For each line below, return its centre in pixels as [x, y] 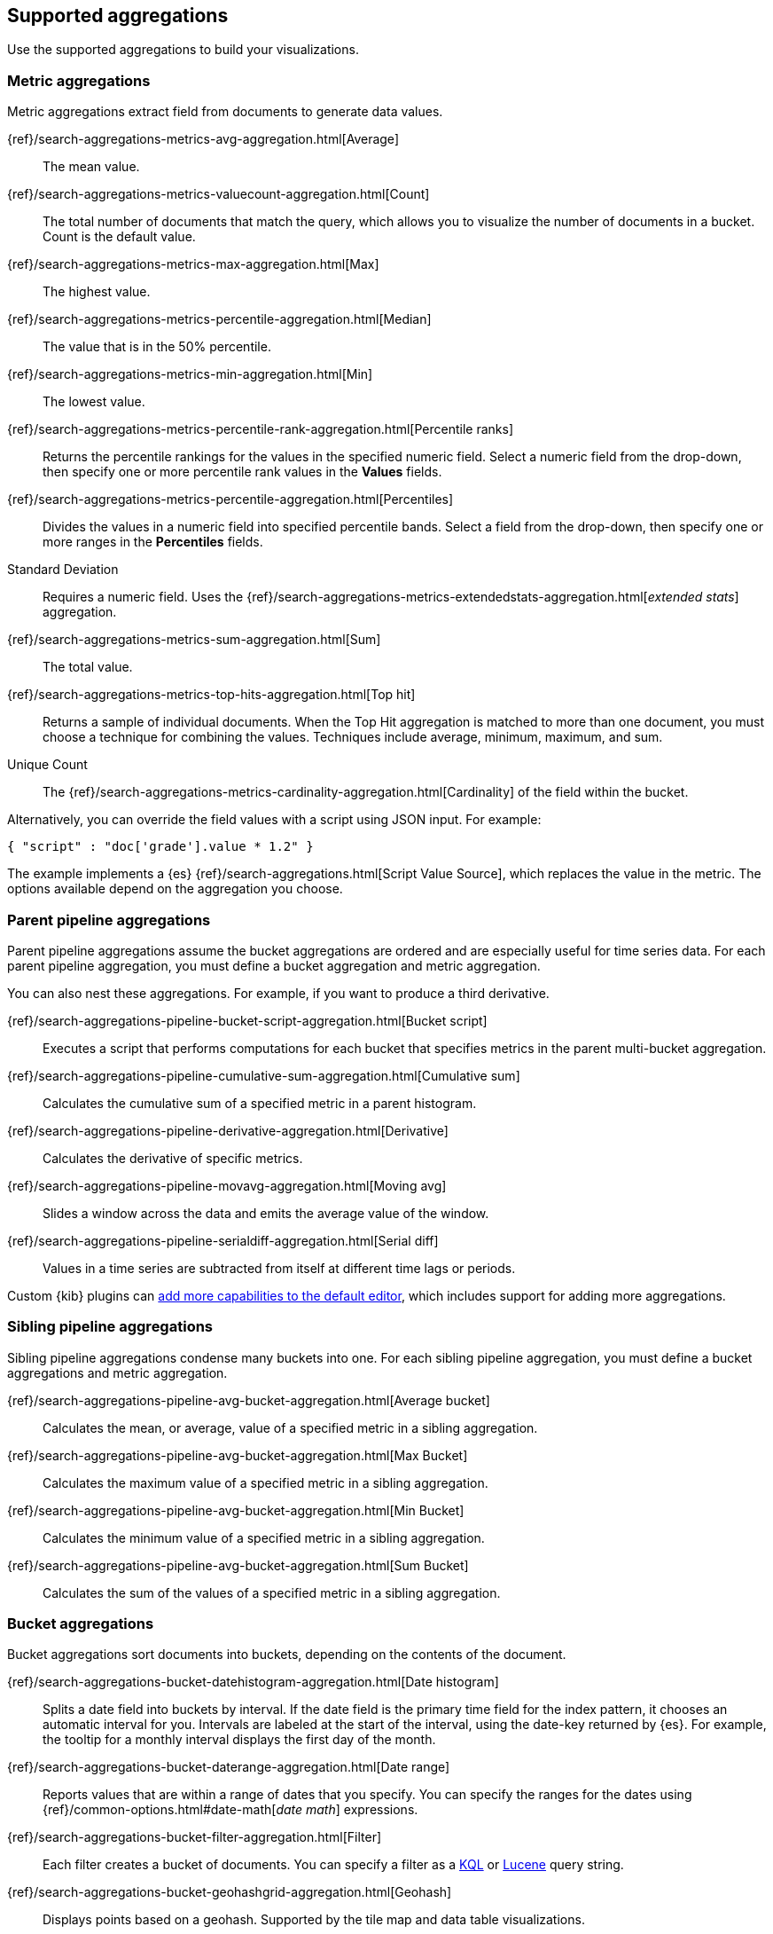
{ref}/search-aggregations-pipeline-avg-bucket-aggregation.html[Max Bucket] [238, 1455]
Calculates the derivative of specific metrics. [173, 1158]
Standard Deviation [63, 570]
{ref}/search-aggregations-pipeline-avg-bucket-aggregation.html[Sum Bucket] [238, 1565]
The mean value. [91, 167]
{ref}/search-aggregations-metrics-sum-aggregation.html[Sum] [194, 640]
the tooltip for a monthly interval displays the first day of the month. [239, 1740]
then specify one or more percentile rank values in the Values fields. [242, 472]
